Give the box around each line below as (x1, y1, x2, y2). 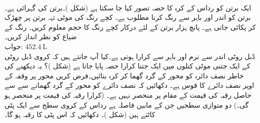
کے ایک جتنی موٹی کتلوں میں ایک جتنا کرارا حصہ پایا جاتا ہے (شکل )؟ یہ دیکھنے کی (4, 61, 251, 71)
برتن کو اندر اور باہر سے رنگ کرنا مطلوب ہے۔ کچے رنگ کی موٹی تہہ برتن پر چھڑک (4, 12, 251, 22)
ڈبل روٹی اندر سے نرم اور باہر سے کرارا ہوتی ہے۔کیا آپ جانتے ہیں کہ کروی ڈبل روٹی (4, 51, 256, 61)
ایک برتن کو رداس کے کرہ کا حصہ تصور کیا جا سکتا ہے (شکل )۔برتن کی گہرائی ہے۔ (4, 2, 252, 12)
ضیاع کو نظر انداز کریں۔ (4, 31, 77, 42)
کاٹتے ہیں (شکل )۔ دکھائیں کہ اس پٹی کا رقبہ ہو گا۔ (4, 109, 155, 120)
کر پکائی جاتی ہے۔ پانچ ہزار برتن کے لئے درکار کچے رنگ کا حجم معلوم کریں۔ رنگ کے (4, 21, 256, 32)
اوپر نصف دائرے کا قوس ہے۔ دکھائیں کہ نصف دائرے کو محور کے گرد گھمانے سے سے (4, 80, 255, 90)
